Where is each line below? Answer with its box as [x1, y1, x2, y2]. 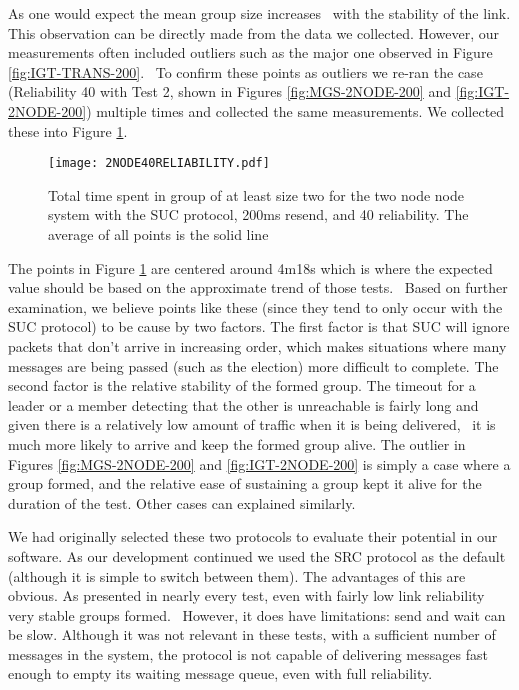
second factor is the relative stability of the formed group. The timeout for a [8, 375, 476, 396]
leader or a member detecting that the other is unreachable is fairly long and [8, 394, 479, 415]
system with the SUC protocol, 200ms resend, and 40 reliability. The [48, 204, 469, 225]
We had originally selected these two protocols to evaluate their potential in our [8, 526, 498, 547]
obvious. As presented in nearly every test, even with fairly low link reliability [8, 585, 485, 606]
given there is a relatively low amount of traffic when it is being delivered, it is [8, 414, 496, 435]
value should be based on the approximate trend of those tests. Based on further [8, 277, 508, 298]
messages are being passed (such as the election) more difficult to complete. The [8, 355, 499, 376]
